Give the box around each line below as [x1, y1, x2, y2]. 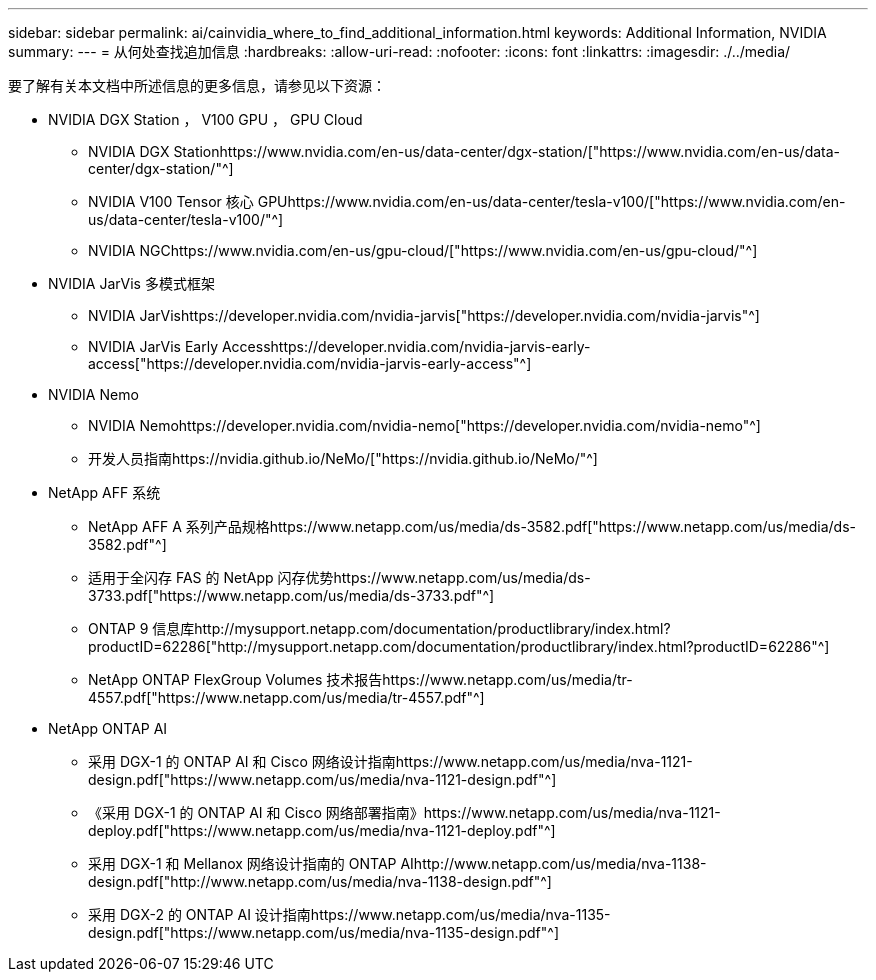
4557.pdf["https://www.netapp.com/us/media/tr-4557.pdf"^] [88, 689, 485, 706]
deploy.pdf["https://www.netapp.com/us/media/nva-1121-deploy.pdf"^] [88, 822, 556, 839]
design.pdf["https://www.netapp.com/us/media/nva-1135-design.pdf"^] [88, 924, 559, 941]
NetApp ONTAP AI [48, 720, 168, 737]
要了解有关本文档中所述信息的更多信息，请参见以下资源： [8, 77, 386, 94]
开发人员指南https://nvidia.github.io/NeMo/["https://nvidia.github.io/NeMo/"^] [88, 450, 598, 467]
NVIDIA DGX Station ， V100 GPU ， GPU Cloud [48, 111, 363, 128]
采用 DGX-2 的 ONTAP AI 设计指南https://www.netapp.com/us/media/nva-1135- [88, 906, 611, 923]
